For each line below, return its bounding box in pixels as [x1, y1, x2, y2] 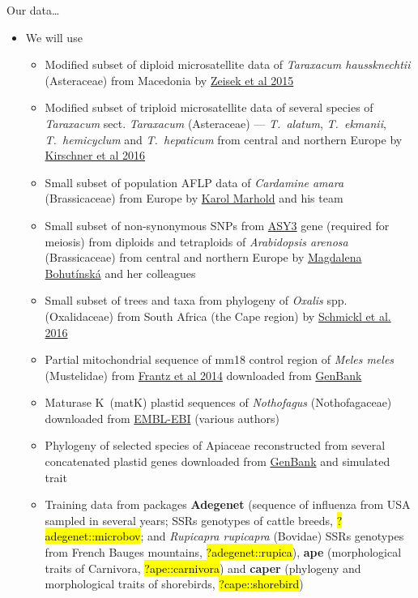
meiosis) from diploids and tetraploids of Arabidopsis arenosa [45, 233, 348, 250]
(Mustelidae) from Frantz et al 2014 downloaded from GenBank [45, 366, 362, 383]
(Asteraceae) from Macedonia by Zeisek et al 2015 [45, 71, 294, 88]
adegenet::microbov [45, 528, 141, 545]
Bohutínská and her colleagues [45, 264, 196, 281]
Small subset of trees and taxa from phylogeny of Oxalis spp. [45, 292, 348, 309]
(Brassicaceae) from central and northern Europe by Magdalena [45, 249, 362, 266]
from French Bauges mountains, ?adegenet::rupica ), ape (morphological [45, 544, 402, 561]
